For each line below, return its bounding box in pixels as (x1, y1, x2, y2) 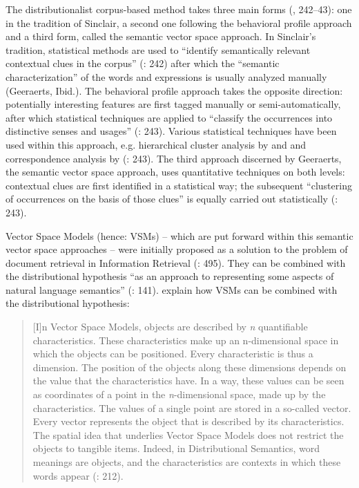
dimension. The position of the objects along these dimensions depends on (32, 359, 347, 374)
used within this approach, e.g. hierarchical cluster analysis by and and (6, 137, 306, 151)
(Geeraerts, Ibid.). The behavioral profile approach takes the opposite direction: (6, 83, 343, 97)
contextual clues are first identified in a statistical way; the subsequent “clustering (6, 178, 352, 192)
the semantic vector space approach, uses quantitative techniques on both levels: (6, 165, 345, 179)
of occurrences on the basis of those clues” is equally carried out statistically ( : (6, 191, 338, 206)
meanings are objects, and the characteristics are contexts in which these (32, 455, 341, 469)
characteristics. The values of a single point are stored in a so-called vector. (32, 400, 351, 415)
